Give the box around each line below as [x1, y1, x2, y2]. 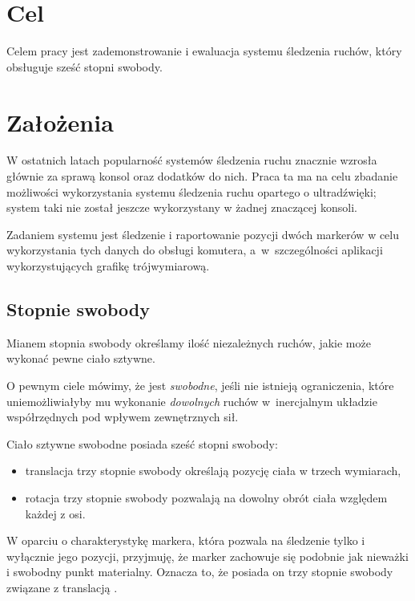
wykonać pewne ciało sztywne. [6, 350, 155, 367]
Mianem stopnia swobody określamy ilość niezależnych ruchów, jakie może [6, 334, 371, 351]
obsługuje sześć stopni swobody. [6, 58, 163, 75]
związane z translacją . [6, 579, 118, 595]
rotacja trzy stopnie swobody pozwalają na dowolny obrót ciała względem [25, 489, 388, 506]
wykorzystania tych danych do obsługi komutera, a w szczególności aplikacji [6, 242, 383, 258]
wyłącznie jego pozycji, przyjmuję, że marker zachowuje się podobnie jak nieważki [6, 547, 409, 564]
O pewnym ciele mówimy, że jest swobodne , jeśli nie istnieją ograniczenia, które [6, 376, 394, 393]
